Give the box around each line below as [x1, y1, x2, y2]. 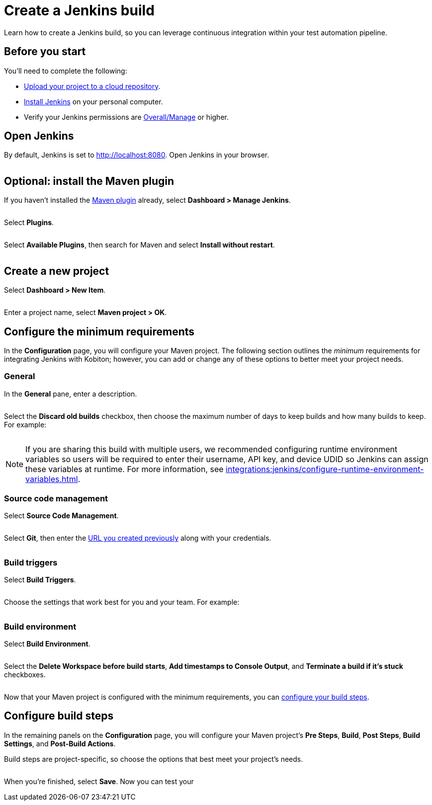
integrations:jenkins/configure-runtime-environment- [226, 464, 424, 474]
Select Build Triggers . [4, 575, 76, 584]
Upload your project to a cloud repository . [24, 81, 161, 90]
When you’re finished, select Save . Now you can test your [4, 777, 194, 786]
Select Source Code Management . [4, 511, 119, 520]
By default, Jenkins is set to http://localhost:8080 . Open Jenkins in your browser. [4, 151, 269, 160]
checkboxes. [4, 670, 46, 679]
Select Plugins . [4, 218, 54, 227]
